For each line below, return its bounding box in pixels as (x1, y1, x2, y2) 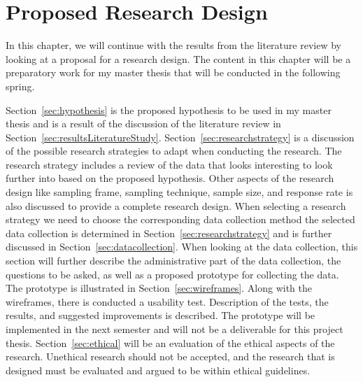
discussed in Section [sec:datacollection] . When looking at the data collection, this (6, 239, 358, 254)
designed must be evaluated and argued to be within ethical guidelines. (6, 362, 311, 377)
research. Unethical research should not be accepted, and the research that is (6, 349, 335, 364)
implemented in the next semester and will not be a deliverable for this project (6, 322, 343, 336)
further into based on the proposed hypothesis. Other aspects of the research (6, 171, 334, 185)
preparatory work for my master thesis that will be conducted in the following (6, 65, 341, 80)
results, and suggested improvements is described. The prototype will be (6, 308, 315, 323)
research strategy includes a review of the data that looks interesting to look (6, 157, 333, 171)
